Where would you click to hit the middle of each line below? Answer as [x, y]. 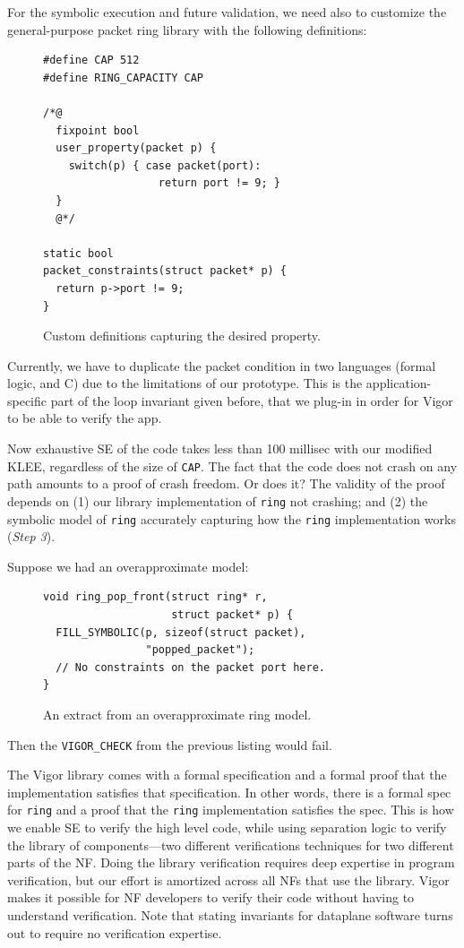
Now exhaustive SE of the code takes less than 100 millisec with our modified [220, 448]
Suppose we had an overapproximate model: [128, 566]
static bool [78, 253]
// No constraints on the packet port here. [190, 667]
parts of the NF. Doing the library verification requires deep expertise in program [231, 862]
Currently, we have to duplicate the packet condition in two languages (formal [222, 365]
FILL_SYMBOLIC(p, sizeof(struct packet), [181, 632]
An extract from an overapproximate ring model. [177, 714]
